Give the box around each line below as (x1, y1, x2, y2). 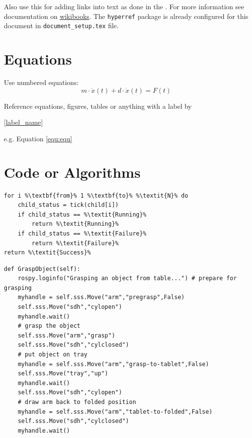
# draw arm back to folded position (17, 399, 136, 405)
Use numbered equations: (4, 77, 79, 87)
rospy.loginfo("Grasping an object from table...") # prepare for (17, 275, 237, 282)
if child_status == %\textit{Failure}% (17, 230, 147, 237)
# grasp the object (17, 322, 81, 330)
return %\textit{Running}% (32, 220, 119, 228)
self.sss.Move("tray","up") (17, 370, 108, 377)
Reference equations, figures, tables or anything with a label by (4, 101, 192, 111)
